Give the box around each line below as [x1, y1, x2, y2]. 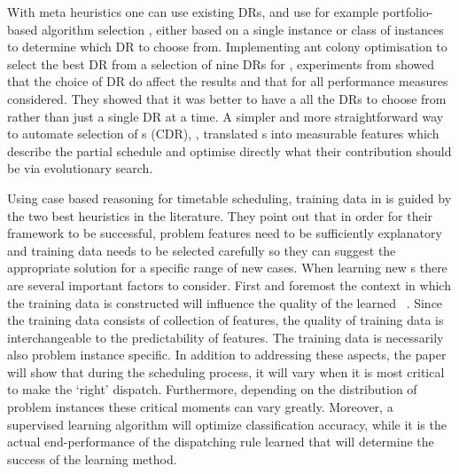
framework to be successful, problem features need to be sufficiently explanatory [7, 224, 442, 242]
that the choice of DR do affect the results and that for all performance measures [7, 72, 448, 91]
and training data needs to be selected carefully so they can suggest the [7, 241, 396, 259]
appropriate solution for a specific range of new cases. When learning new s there [7, 258, 447, 277]
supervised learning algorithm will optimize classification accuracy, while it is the [7, 415, 447, 433]
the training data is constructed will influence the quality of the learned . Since [7, 293, 443, 312]
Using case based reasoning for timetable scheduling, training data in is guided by [7, 188, 452, 207]
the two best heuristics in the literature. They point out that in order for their [7, 206, 433, 225]
